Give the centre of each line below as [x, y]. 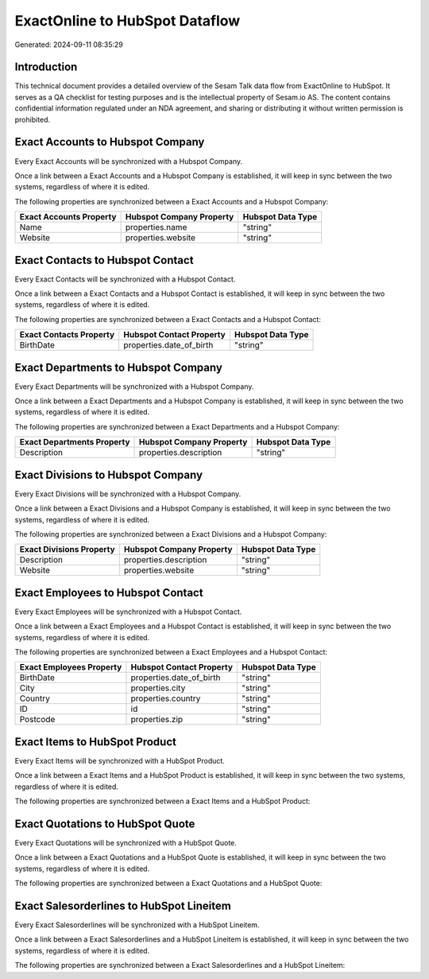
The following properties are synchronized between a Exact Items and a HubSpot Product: [162, 801]
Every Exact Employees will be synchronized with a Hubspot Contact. [128, 612]
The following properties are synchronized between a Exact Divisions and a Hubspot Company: [171, 534]
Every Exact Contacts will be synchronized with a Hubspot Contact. [125, 279]
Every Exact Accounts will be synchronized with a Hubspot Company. [128, 161]
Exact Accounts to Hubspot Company [110, 142]
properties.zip [157, 720]
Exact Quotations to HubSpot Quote [105, 824]
